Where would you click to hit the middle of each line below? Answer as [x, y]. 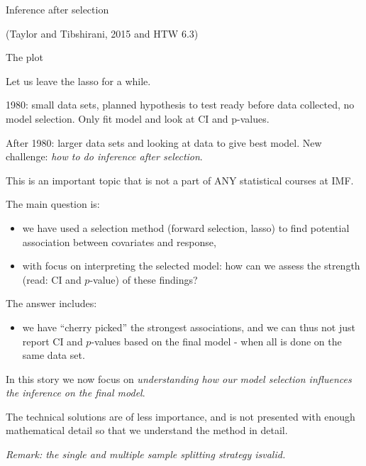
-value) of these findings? [144, 279]
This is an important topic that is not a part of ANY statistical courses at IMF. [180, 180]
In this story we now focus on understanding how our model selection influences [179, 378]
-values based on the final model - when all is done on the [216, 341]
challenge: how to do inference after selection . [104, 156]
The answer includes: [51, 303]
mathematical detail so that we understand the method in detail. [147, 430]
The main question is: [53, 204]
